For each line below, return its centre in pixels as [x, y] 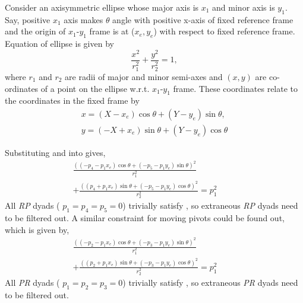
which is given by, [37, 229]
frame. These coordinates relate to [236, 88]
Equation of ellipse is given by [59, 44]
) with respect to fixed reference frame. [224, 31]
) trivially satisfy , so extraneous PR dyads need [210, 282]
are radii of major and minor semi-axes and [144, 76]
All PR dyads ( [32, 282]
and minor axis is [244, 7]
